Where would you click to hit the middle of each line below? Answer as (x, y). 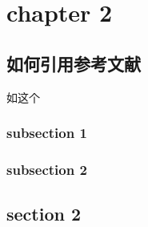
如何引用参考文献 (74, 63)
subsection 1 (47, 133)
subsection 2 (47, 169)
